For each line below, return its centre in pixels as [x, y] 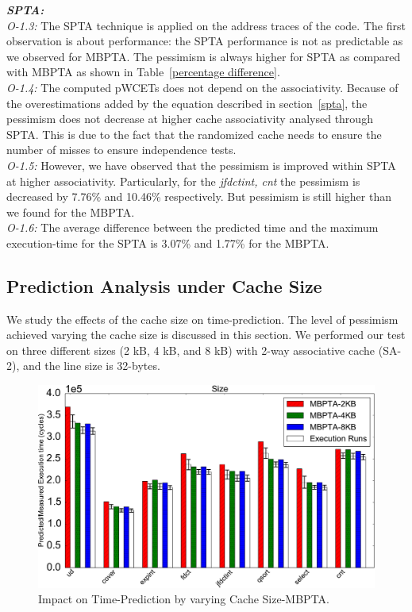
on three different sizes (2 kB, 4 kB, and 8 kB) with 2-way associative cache [191, 350]
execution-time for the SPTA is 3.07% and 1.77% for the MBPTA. [168, 242]
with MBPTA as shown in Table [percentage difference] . [143, 72]
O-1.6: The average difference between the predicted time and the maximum [193, 227]
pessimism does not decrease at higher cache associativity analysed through [190, 119]
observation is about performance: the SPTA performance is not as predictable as [205, 41]
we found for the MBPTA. [71, 212]
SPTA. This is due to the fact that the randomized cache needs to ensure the [194, 134]
